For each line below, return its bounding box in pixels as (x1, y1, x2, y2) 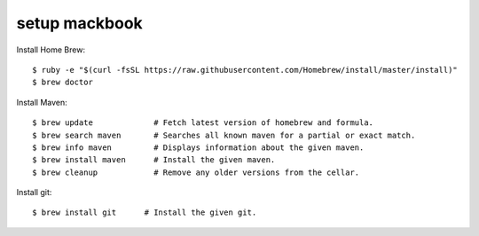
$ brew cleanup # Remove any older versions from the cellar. (32, 167, 360, 177)
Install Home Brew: (16, 44, 86, 55)
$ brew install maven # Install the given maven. (32, 155, 276, 165)
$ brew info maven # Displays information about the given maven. (32, 142, 365, 153)
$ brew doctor (32, 77, 93, 88)
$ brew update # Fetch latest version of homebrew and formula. (32, 118, 374, 128)
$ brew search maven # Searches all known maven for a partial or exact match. (32, 130, 416, 140)
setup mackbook (16, 13, 144, 33)
